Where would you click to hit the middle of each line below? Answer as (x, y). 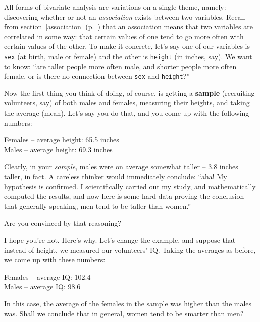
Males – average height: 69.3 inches (58, 149)
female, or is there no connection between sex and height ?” (97, 76)
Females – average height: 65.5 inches (62, 140)
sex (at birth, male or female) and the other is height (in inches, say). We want (128, 56)
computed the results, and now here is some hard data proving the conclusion (124, 196)
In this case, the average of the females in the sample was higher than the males (128, 303)
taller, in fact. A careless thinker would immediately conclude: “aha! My (116, 176)
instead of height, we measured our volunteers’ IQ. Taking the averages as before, (130, 250)
